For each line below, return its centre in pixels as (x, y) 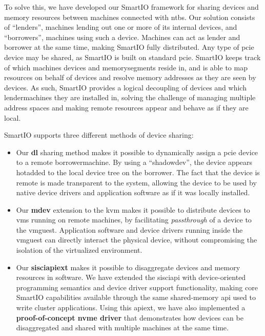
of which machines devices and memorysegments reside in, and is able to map (126, 67)
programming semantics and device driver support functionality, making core (137, 287)
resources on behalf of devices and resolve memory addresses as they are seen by (130, 77)
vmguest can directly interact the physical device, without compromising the (137, 240)
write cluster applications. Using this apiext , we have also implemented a (131, 307)
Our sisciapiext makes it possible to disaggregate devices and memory (128, 267)
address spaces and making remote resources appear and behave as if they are (126, 107)
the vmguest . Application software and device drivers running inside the (129, 229)
